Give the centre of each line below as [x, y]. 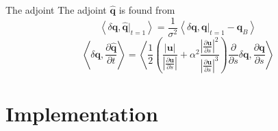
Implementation [82, 113]
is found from [147, 10]
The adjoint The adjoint [56, 10]
